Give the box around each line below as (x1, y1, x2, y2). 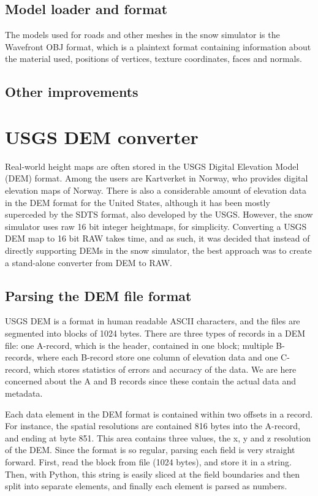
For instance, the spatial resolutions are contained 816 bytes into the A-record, (5, 419, 300, 432)
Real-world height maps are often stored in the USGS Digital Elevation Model (5, 159, 299, 172)
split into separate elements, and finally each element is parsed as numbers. (5, 479, 287, 492)
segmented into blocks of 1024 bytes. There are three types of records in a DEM (5, 327, 306, 340)
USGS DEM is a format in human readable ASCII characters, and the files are (5, 315, 300, 327)
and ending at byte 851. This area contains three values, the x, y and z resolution (5, 431, 311, 444)
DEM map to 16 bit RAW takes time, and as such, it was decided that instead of (5, 232, 310, 245)
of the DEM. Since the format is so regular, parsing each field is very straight (5, 443, 295, 456)
